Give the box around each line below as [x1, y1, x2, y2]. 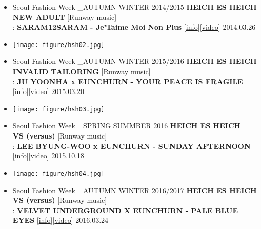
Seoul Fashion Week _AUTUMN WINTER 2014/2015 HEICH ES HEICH [12, 2, 257, 12]
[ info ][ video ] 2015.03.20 [12, 86, 85, 97]
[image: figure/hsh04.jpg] [12, 170, 105, 177]
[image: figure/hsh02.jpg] [12, 41, 105, 49]
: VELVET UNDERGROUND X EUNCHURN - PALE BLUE [12, 204, 238, 215]
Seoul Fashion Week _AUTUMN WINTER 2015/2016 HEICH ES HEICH [12, 56, 257, 66]
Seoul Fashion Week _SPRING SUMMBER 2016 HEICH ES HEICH [12, 120, 241, 131]
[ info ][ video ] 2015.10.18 [12, 150, 85, 161]
